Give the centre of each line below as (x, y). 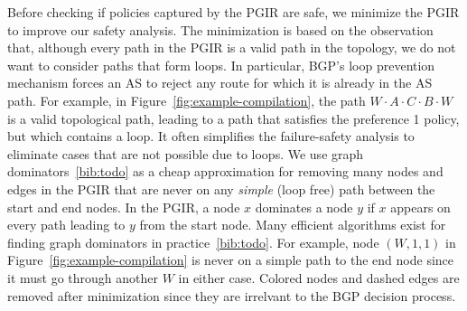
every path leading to (66, 225)
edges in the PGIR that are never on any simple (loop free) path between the (221, 188)
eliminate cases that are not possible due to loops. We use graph (186, 153)
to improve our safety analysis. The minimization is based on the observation (220, 29)
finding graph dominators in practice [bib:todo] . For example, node (193, 242)
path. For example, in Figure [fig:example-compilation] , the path (187, 100)
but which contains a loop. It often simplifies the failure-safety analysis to (211, 136)
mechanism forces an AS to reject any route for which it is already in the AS (220, 83)
